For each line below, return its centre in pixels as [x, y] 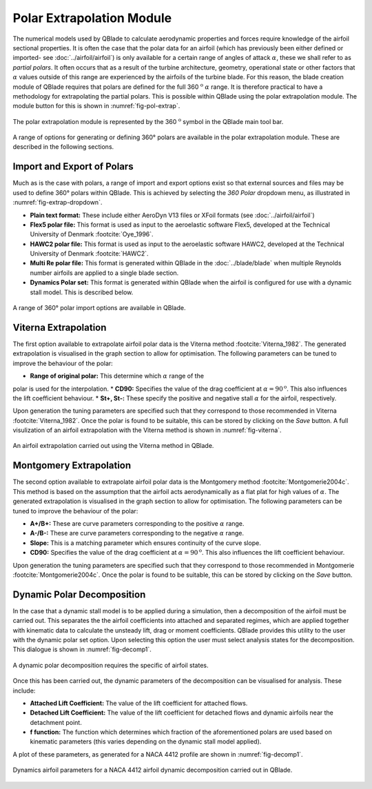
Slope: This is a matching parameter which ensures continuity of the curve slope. [145, 543]
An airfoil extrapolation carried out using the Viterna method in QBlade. [113, 446]
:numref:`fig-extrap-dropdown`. [58, 203]
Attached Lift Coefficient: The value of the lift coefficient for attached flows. [139, 703]
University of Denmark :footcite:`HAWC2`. [89, 254]
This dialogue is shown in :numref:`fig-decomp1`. [82, 649]
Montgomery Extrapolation [72, 465]
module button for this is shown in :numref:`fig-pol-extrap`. [96, 106]
